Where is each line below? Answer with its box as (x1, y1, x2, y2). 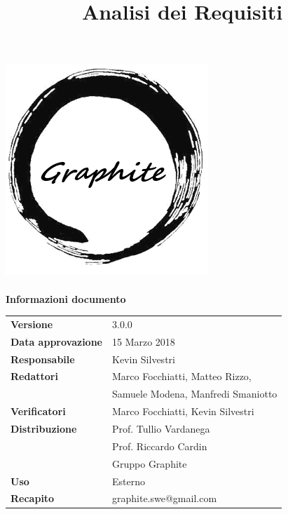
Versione (11, 316, 53, 331)
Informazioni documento (6, 291, 126, 306)
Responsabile (11, 351, 75, 366)
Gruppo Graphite (112, 456, 187, 471)
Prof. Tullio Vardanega (112, 421, 210, 435)
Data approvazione (11, 334, 102, 349)
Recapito (11, 491, 55, 506)
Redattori (11, 369, 58, 384)
